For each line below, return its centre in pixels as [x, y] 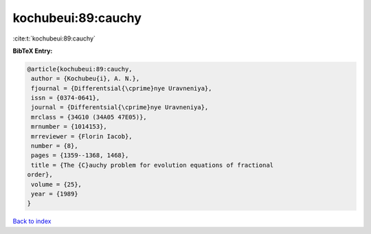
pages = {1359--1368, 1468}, [80, 155]
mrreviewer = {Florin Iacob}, [82, 136]
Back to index [32, 221]
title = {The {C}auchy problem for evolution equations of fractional [153, 165]
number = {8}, [55, 146]
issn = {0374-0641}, [66, 98]
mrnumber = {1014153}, [69, 127]
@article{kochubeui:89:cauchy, [80, 69]
